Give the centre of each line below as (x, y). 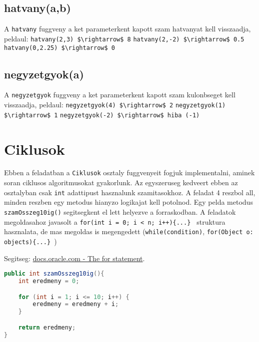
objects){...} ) (30, 241)
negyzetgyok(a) (44, 74)
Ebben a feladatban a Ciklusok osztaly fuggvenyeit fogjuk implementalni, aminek (129, 172)
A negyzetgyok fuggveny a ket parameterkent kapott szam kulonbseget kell (120, 95)
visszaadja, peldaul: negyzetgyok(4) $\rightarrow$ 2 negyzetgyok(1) (115, 105)
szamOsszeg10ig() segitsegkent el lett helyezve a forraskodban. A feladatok (120, 211)
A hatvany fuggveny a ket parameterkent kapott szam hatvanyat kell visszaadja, (127, 29)
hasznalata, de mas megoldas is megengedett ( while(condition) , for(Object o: (129, 231)
